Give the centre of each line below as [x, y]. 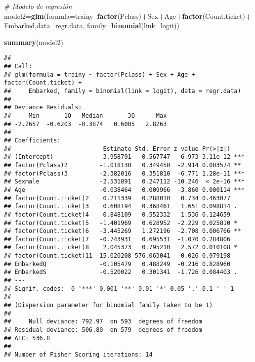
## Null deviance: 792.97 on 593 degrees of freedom [103, 322]
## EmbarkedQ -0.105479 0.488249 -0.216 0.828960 [117, 264]
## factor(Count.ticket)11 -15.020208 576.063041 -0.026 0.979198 [117, 256]
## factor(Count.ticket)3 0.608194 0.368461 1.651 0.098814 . [121, 206]
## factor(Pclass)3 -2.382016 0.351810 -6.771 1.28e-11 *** [124, 173]
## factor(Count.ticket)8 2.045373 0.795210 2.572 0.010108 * [121, 248]
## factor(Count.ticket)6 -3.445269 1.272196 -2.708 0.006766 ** [123, 231]
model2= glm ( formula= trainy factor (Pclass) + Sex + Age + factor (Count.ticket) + [128, 16]
